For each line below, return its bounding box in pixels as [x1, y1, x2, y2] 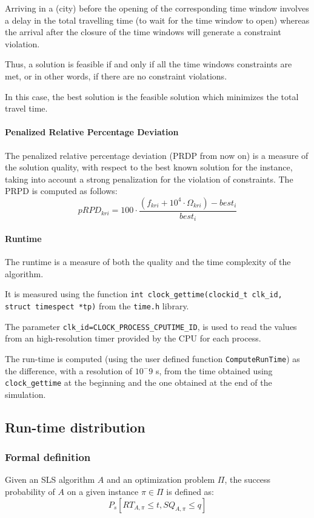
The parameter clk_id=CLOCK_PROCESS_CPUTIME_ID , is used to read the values [5, 320, 297, 332]
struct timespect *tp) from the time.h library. [5, 300, 189, 312]
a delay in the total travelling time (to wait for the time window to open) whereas [5, 13, 310, 26]
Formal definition [5, 449, 91, 465]
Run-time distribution [5, 417, 145, 436]
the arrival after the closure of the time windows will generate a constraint [5, 25, 281, 38]
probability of [5, 485, 55, 498]
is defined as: [166, 485, 215, 498]
